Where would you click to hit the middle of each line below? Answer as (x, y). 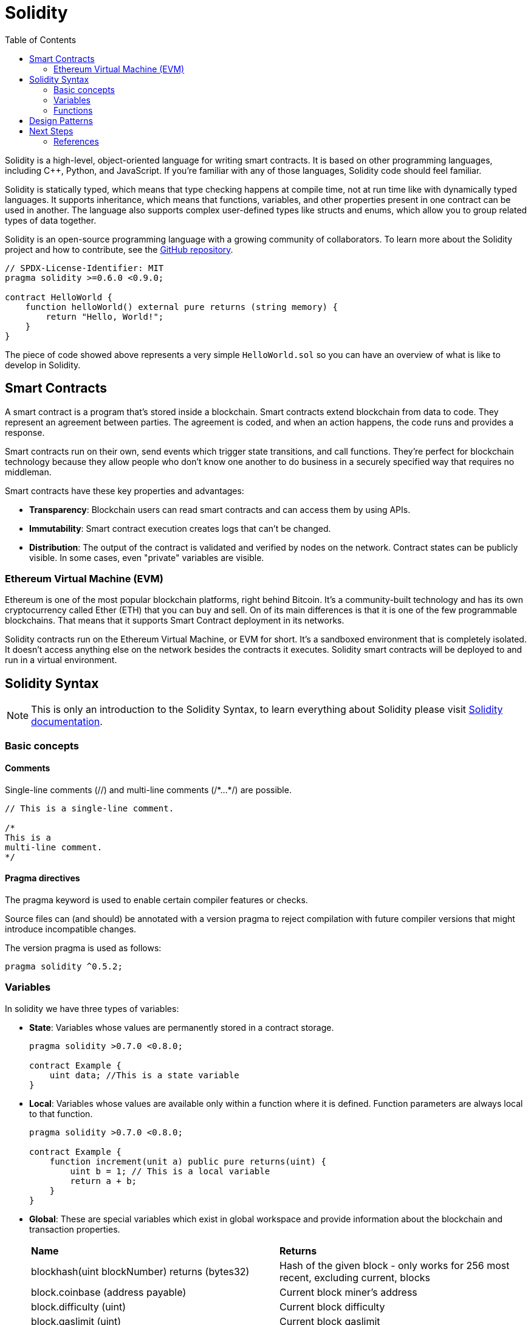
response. (25, 432)
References (76, 141)
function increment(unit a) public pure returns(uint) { (188, 1161)
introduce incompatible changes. (71, 929)
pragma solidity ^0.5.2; (64, 966)
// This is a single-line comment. (90, 808)
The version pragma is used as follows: (83, 948)
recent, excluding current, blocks (355, 1277)
